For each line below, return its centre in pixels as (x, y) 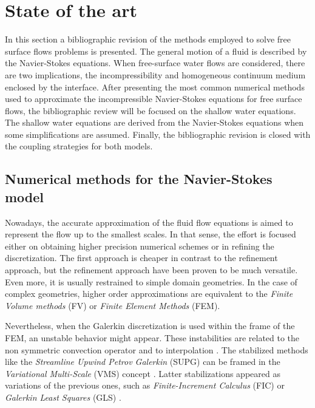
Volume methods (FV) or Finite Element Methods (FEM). (113, 305)
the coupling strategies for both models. (79, 146)
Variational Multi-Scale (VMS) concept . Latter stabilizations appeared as (143, 373)
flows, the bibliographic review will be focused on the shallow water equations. (151, 110)
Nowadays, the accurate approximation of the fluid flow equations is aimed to (149, 222)
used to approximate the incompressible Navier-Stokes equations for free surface (154, 99)
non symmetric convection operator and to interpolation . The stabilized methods (157, 349)
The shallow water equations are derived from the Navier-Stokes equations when (154, 122)
